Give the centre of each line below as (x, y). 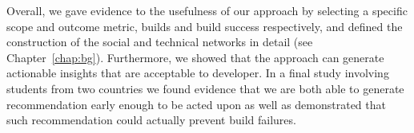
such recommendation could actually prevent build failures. (151, 120)
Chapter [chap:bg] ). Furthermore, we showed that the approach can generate (195, 57)
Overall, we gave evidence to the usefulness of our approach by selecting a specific (207, 10)
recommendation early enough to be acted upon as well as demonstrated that (196, 104)
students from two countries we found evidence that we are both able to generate (205, 88)
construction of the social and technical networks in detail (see (160, 42)
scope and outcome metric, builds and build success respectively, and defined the (205, 26)
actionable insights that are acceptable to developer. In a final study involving (198, 73)
